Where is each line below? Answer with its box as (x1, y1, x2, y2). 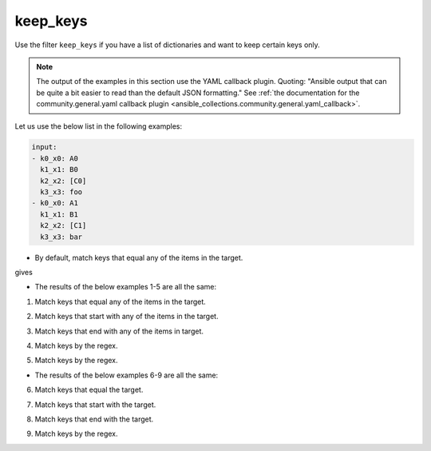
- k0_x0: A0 (31, 154, 79, 163)
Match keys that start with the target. (34, 400, 156, 409)
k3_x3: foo (40, 188, 83, 197)
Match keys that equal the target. (34, 385, 144, 395)
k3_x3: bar (40, 232, 83, 241)
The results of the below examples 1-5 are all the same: (34, 282, 217, 292)
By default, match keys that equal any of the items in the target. (34, 253, 243, 262)
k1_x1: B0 (40, 165, 79, 174)
